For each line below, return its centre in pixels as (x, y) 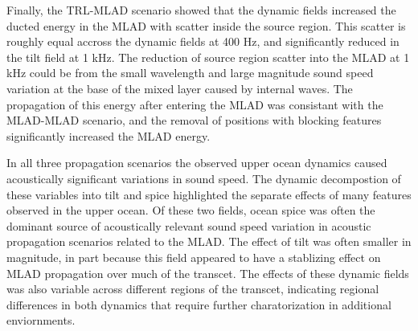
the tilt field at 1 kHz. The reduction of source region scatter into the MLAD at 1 (208, 57)
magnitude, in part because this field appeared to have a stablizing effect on (194, 257)
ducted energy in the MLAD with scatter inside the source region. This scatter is (206, 25)
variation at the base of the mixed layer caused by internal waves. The (180, 88)
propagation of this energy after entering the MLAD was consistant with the (195, 104)
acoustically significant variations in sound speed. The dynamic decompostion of (204, 178)
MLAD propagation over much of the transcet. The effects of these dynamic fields (208, 273)
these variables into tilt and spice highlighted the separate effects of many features (209, 194)
